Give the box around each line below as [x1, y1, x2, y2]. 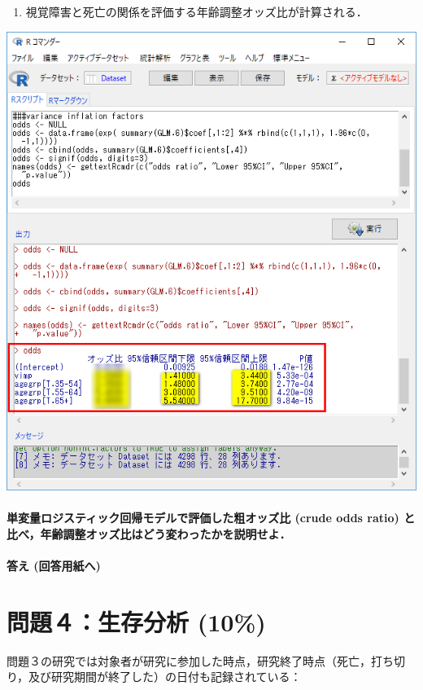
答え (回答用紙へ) [7, 557, 101, 574]
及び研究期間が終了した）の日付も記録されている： [28, 668, 302, 685]
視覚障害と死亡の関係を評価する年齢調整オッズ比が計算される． [25, 3, 368, 20]
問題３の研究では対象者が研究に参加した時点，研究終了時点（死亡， [7, 652, 371, 669]
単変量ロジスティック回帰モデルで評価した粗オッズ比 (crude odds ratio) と [7, 509, 416, 526]
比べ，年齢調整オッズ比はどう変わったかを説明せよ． [7, 525, 291, 542]
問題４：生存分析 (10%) [7, 604, 266, 638]
